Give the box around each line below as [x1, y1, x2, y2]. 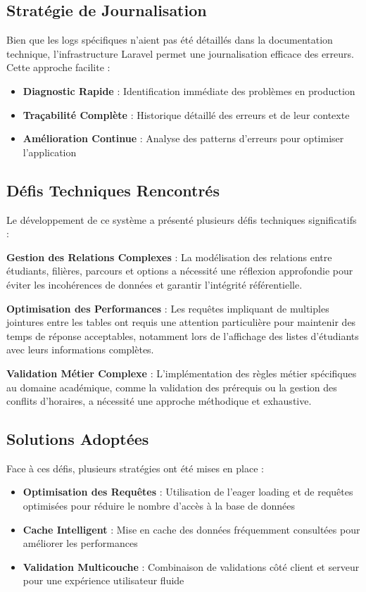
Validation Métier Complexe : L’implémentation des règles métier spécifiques [6, 365, 357, 380]
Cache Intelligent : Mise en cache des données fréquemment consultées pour [23, 522, 360, 536]
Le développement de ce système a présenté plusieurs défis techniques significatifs [6, 212, 357, 227]
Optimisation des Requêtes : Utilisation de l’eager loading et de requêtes [23, 484, 353, 499]
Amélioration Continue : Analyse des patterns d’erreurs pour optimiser [23, 131, 344, 146]
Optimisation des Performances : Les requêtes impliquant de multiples [6, 301, 329, 315]
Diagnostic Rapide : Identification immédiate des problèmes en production [23, 83, 355, 98]
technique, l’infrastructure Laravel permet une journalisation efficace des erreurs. [6, 46, 354, 61]
